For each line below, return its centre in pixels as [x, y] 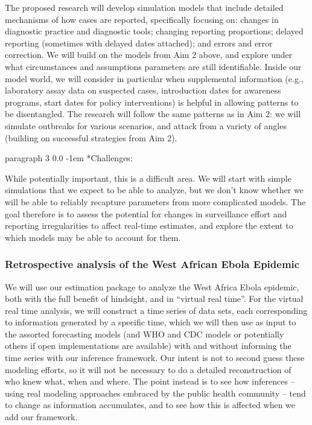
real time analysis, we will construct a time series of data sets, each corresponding [156, 310]
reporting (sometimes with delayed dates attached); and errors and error [139, 43]
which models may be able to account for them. [93, 237]
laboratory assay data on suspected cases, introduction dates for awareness [143, 90]
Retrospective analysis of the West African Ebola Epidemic [152, 264]
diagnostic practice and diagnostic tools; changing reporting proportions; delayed [154, 31]
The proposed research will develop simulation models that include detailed [144, 7]
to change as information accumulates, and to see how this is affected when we [150, 405]
